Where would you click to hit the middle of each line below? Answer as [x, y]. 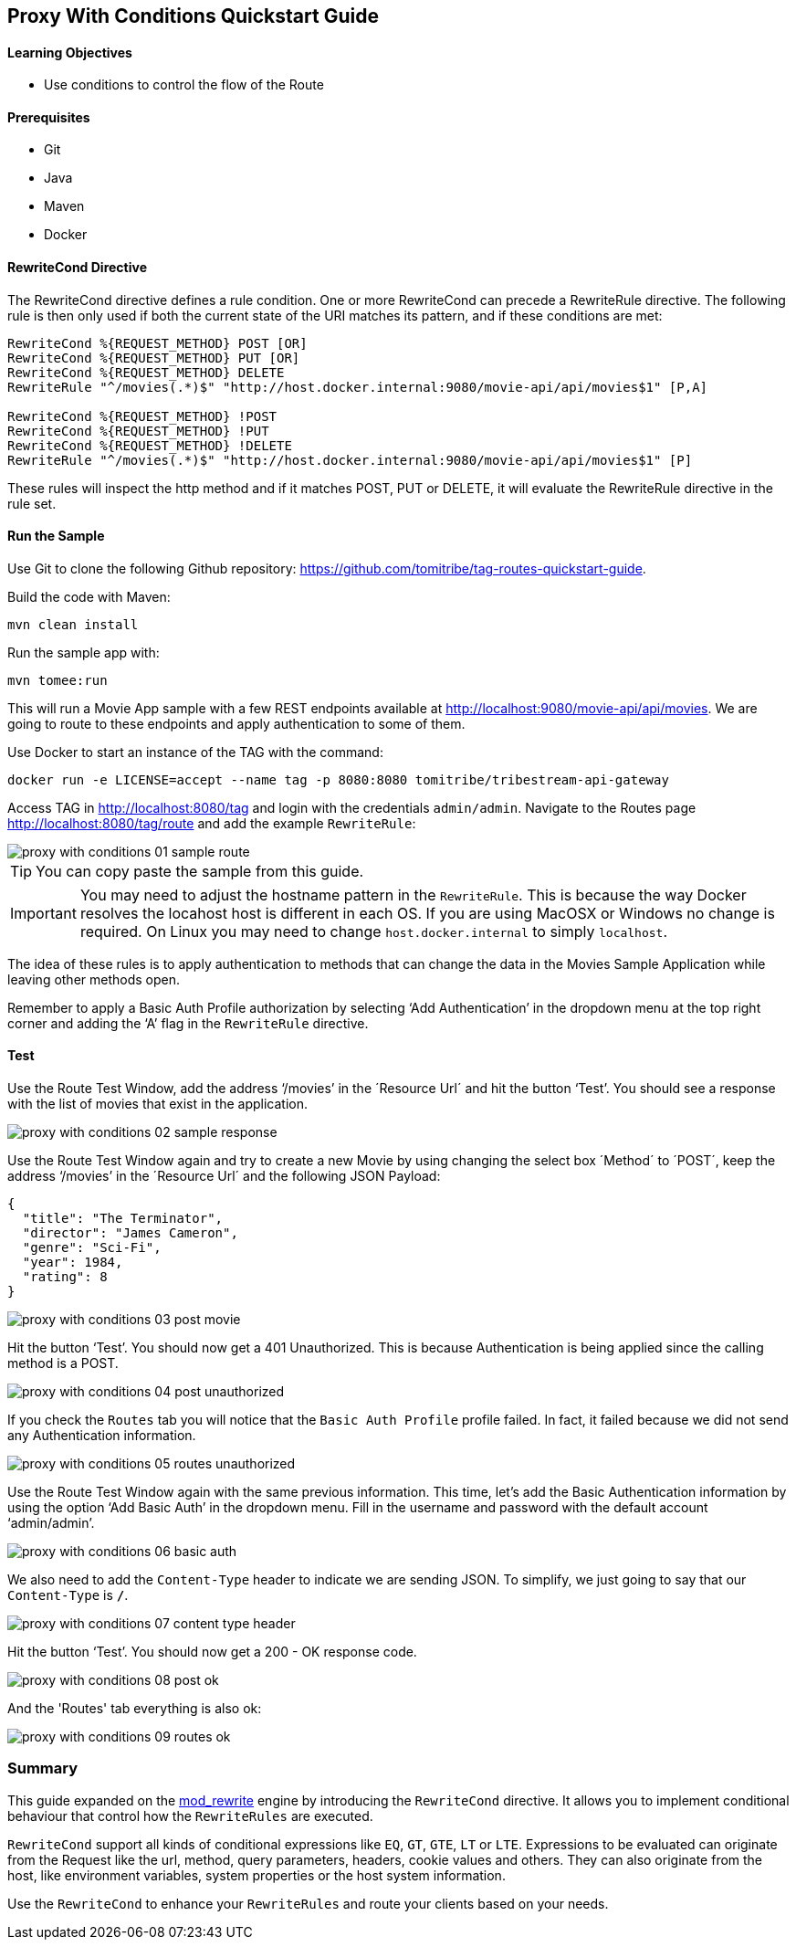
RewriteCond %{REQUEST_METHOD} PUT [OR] [154, 358]
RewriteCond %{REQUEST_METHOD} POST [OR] [157, 343]
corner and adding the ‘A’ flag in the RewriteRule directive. [188, 1023]
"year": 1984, [73, 1263]
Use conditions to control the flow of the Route [184, 85]
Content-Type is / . [68, 1595]
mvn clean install [73, 624]
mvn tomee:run [58, 680]
